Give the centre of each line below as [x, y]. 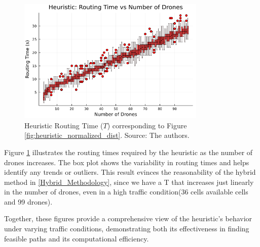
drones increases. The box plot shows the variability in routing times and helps [127, 162]
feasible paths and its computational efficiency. [77, 238]
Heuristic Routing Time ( [64, 125]
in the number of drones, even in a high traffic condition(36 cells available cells [126, 192]
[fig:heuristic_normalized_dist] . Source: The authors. [107, 135]
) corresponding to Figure [147, 125]
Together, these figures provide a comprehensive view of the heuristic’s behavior [128, 218]
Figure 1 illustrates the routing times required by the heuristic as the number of [128, 152]
